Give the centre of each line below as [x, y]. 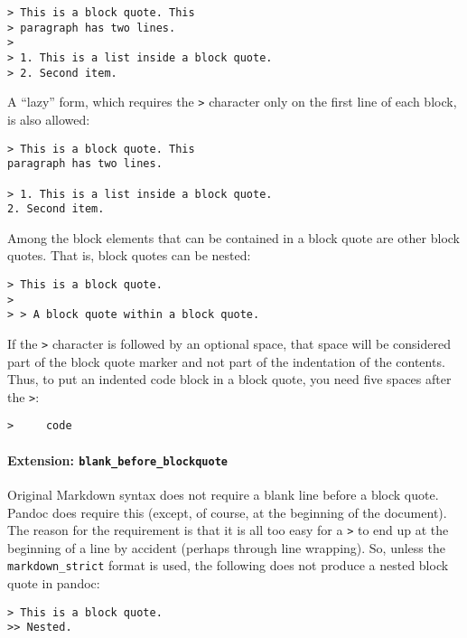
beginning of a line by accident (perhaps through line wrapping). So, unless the [226, 547]
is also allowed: [49, 119]
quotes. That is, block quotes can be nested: [129, 255]
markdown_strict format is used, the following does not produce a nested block [228, 565]
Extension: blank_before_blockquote [117, 460]
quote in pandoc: [54, 583]
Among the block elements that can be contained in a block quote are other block [234, 237]
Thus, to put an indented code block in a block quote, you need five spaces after [229, 379]
